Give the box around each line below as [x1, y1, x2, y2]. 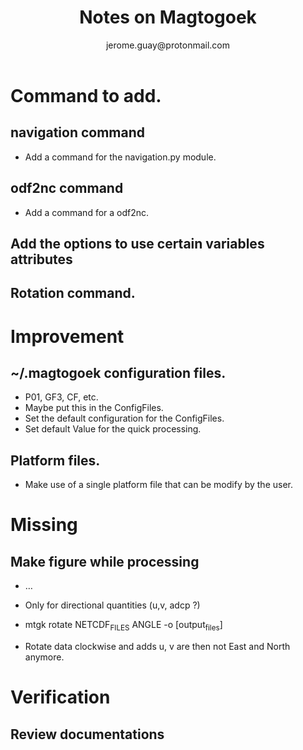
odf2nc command [10, 180, 124, 197]
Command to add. [10, 84, 162, 107]
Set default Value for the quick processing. [24, 423, 202, 435]
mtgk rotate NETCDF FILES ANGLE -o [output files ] [24, 619, 223, 633]
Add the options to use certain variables [10, 235, 265, 252]
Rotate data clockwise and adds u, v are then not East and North [24, 640, 291, 652]
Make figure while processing [10, 553, 200, 570]
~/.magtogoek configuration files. [10, 364, 227, 381]
